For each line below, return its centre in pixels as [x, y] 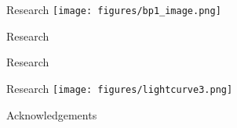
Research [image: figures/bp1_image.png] [114, 9]
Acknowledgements [52, 114]
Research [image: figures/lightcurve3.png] [120, 88]
